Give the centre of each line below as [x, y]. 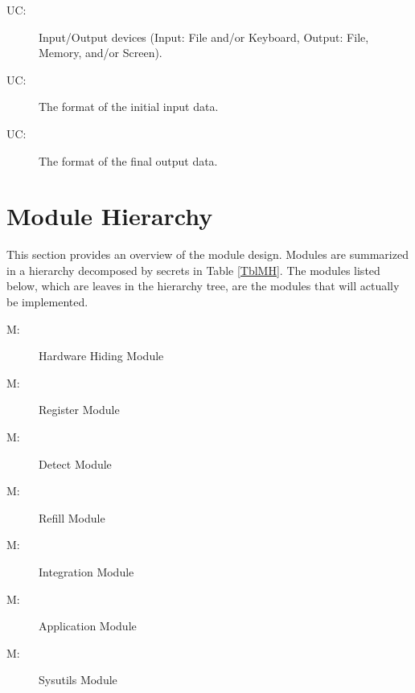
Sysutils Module [78, 680]
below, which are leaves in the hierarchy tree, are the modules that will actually [203, 286]
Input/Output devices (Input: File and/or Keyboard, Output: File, [204, 37]
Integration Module [86, 572]
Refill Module [72, 517]
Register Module [79, 410]
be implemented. [47, 302]
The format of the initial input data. [129, 107]
